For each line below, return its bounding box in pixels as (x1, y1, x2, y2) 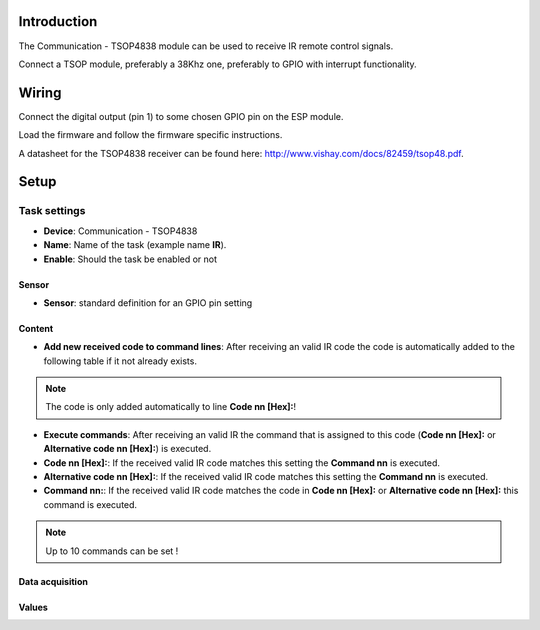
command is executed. (43, 498, 138, 510)
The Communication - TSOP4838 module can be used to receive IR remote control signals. (18, 40, 394, 52)
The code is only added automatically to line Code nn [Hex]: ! (45, 401, 297, 413)
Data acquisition (18, 575, 89, 587)
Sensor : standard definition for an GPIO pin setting (43, 296, 253, 309)
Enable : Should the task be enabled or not (43, 253, 218, 265)
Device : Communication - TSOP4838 (43, 225, 198, 237)
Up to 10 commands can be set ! (45, 545, 179, 557)
